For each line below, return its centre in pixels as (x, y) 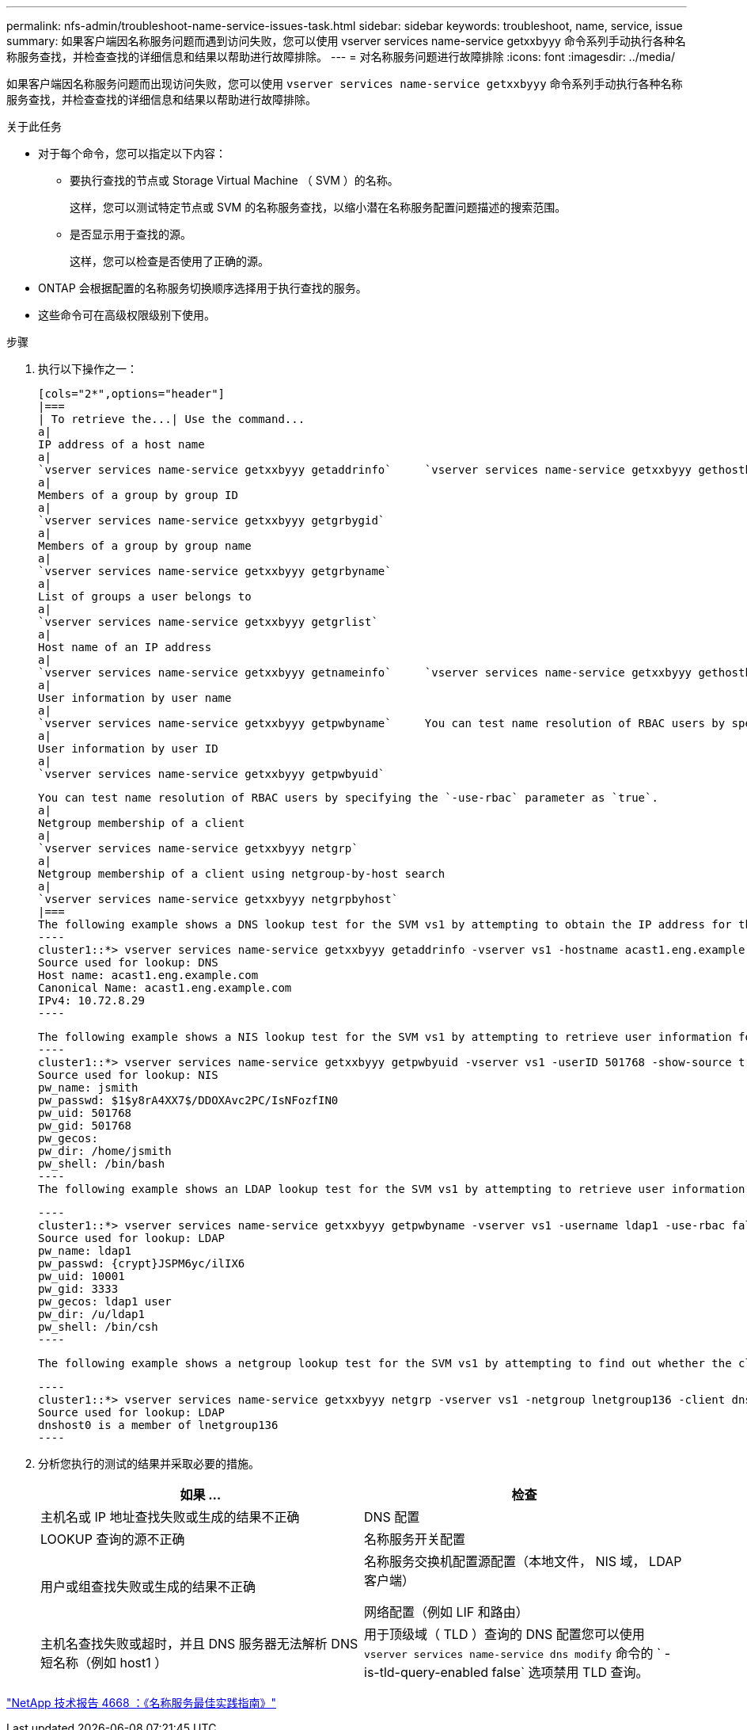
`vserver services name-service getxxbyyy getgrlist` (208, 622)
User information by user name (135, 698)
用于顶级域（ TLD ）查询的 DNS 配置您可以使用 (504, 1634)
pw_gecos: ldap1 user (105, 1301)
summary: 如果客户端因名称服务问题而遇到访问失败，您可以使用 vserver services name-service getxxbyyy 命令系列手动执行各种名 (346, 41)
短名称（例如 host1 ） (104, 1663)
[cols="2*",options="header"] (132, 394)
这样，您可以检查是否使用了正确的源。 (169, 261)
